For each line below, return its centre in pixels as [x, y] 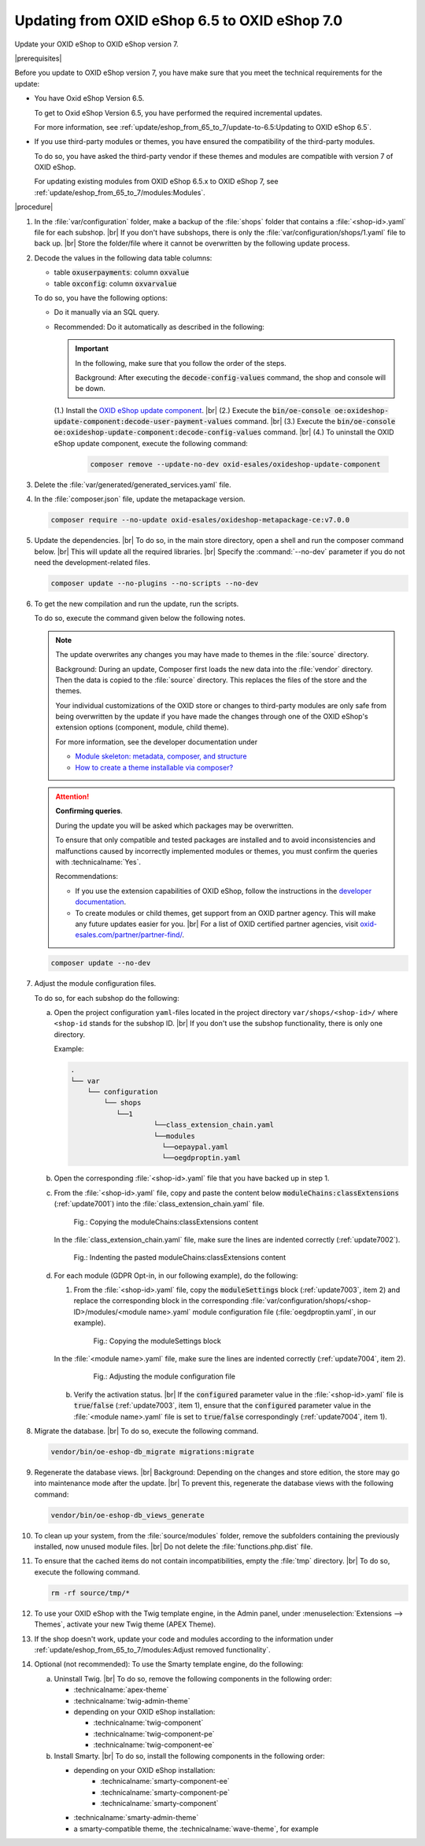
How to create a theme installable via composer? [154, 767]
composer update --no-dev [101, 963]
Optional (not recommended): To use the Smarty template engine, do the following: [169, 1664]
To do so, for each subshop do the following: [107, 998]
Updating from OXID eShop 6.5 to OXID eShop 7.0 [179, 20]
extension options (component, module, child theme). [142, 727]
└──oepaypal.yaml [195, 1146]
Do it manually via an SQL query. [107, 312]
